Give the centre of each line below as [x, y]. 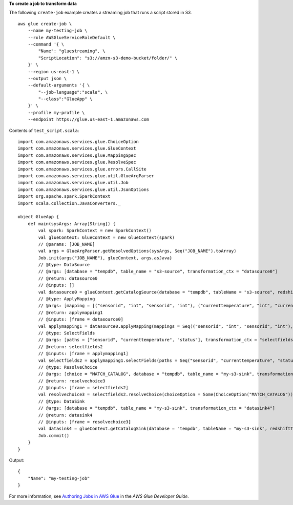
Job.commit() [54, 435]
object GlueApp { [38, 217]
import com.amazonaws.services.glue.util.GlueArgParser [86, 176]
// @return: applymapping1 [71, 312]
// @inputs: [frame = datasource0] [81, 319]
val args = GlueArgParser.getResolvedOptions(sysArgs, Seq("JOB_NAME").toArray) [137, 251]
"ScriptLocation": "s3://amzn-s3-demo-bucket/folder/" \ [108, 58]
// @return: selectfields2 [71, 347]
